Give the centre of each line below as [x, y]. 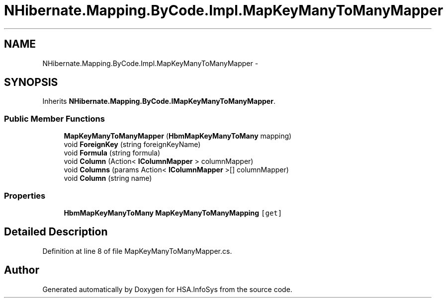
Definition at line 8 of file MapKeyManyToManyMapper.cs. [137, 251]
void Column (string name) [108, 178]
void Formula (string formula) [112, 153]
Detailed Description [56, 232]
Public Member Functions [54, 118]
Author [22, 270]
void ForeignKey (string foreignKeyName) [132, 145]
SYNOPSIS [31, 82]
